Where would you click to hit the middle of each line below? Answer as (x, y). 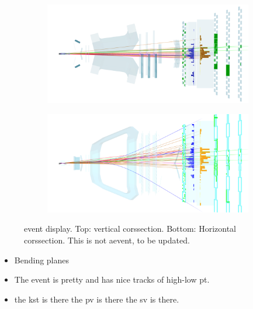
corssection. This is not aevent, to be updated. (107, 240)
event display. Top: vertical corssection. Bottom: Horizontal (130, 229)
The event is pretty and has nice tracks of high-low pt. (112, 279)
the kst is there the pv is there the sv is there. (97, 299)
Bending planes (42, 260)
